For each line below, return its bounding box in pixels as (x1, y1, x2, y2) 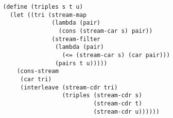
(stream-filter (52, 35, 101, 43)
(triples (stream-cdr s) (62, 92, 142, 99)
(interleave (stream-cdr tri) (20, 84, 118, 91)
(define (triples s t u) (3, 3, 83, 10)
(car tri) (20, 75, 52, 83)
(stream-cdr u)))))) (93, 108, 160, 115)
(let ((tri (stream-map (10, 11, 86, 18)
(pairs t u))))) (55, 59, 107, 67)
